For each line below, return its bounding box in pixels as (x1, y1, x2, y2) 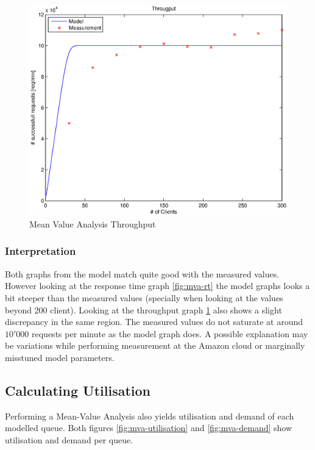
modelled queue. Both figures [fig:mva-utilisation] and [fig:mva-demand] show (5, 421, 292, 434)
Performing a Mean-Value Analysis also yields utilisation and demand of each (5, 409, 294, 422)
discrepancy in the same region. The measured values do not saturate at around (5, 315, 303, 328)
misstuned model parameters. (5, 351, 115, 363)
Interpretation (5, 243, 76, 259)
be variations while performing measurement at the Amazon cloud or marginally (5, 339, 305, 352)
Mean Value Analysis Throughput (29, 217, 156, 230)
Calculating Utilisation (5, 380, 151, 399)
